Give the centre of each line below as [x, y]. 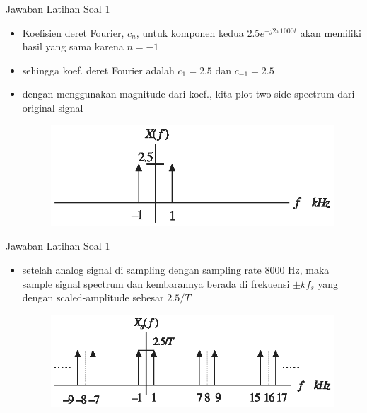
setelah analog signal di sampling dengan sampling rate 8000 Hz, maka [176, 269]
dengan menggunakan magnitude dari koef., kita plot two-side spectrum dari [188, 94]
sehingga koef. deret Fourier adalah [98, 70]
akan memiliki [331, 32]
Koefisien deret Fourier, [73, 32]
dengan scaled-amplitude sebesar [93, 297]
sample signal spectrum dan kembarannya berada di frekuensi [156, 283]
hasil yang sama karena [73, 46]
